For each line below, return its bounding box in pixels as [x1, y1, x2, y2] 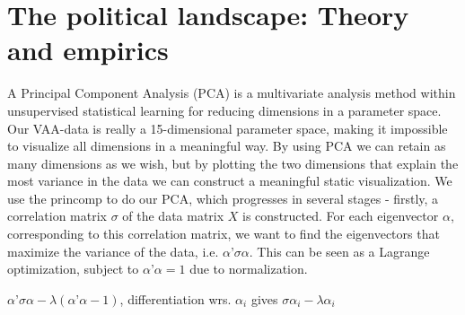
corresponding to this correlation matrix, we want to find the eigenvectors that [7, 224, 440, 243]
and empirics [7, 31, 169, 68]
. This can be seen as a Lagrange [249, 241, 430, 260]
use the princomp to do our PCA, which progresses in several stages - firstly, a [7, 188, 439, 207]
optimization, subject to [7, 259, 139, 278]
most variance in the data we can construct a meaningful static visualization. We [7, 171, 452, 190]
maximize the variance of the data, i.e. [7, 241, 219, 260]
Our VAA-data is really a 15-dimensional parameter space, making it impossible [7, 118, 448, 137]
